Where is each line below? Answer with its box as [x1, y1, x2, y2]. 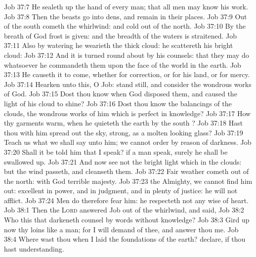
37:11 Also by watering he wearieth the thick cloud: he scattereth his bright [4, 40, 233, 50]
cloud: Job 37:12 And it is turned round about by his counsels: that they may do [4, 49, 249, 60]
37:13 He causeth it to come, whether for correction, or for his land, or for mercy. [4, 69, 250, 80]
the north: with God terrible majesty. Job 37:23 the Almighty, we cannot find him [4, 175, 253, 186]
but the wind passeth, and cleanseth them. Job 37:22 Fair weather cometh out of [4, 166, 249, 176]
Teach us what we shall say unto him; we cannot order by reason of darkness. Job [4, 137, 252, 147]
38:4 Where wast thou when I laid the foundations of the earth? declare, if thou [4, 234, 246, 244]
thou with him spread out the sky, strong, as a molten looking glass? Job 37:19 [4, 127, 243, 137]
